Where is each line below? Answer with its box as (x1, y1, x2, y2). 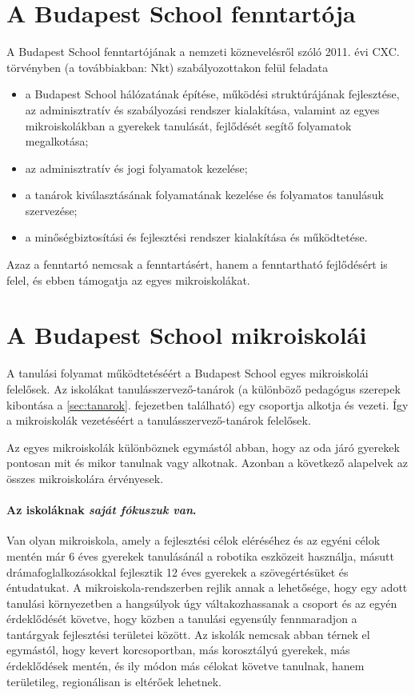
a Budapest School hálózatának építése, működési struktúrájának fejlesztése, (25, 86, 400, 102)
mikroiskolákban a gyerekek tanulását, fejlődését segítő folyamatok (25, 117, 352, 134)
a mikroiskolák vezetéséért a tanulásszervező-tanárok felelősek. (6, 412, 311, 429)
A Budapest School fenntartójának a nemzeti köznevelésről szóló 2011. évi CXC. (6, 43, 400, 60)
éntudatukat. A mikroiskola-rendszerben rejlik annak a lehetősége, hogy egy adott (6, 579, 408, 596)
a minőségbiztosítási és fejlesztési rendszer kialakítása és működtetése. (25, 229, 368, 246)
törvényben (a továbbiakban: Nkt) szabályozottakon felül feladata (6, 58, 329, 75)
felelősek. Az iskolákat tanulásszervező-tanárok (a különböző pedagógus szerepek (6, 380, 401, 397)
